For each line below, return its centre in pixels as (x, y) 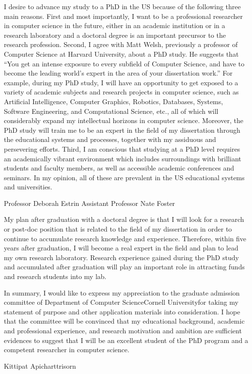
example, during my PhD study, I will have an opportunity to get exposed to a (121, 82)
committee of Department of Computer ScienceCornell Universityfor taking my (121, 302)
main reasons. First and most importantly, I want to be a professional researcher (123, 16)
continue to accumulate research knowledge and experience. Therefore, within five (125, 238)
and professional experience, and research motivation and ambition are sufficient (123, 330)
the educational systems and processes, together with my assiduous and (110, 139)
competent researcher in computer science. (67, 350)
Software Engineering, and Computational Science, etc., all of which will (111, 111)
